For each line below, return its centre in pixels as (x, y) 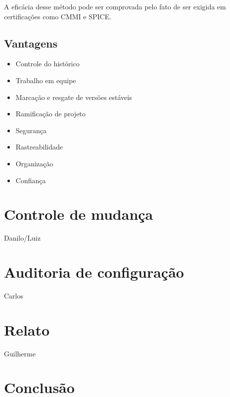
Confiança (31, 180)
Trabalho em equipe (46, 80)
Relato (27, 329)
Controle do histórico (47, 64)
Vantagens (31, 43)
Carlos (14, 295)
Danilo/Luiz (22, 238)
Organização (34, 163)
